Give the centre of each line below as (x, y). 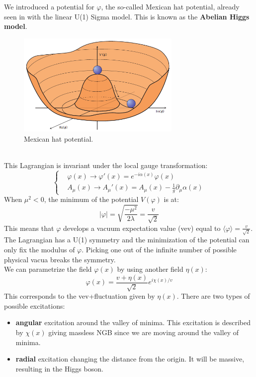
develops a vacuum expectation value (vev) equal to (142, 228)
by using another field (150, 269)
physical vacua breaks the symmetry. (60, 259)
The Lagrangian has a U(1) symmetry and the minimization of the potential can (127, 240)
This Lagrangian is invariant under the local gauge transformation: (106, 165)
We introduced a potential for (49, 6)
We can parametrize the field (48, 269)
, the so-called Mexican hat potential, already (170, 6)
